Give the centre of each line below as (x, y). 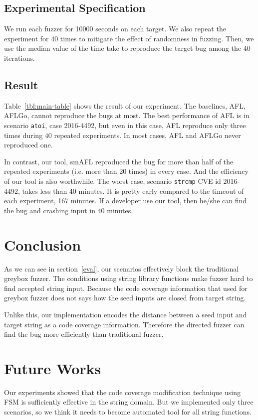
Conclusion (43, 244)
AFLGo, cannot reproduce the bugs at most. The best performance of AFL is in (127, 115)
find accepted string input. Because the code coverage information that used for (126, 288)
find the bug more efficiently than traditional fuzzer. (84, 334)
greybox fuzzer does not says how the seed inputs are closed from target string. (125, 298)
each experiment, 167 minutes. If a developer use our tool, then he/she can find (126, 201)
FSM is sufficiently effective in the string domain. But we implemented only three (129, 402)
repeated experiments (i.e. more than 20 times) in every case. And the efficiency (126, 171)
